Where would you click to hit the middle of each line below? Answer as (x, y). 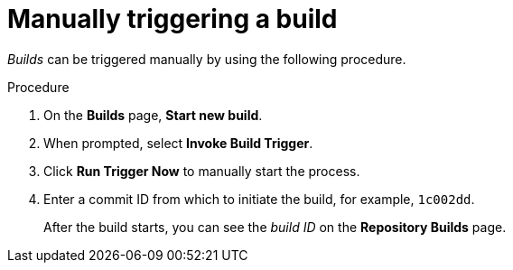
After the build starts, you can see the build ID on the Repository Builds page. (275, 227)
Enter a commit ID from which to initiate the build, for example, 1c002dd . (259, 199)
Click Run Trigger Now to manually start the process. (202, 171)
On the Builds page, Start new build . (153, 115)
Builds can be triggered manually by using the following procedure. (207, 59)
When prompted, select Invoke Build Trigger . (178, 143)
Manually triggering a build (173, 19)
